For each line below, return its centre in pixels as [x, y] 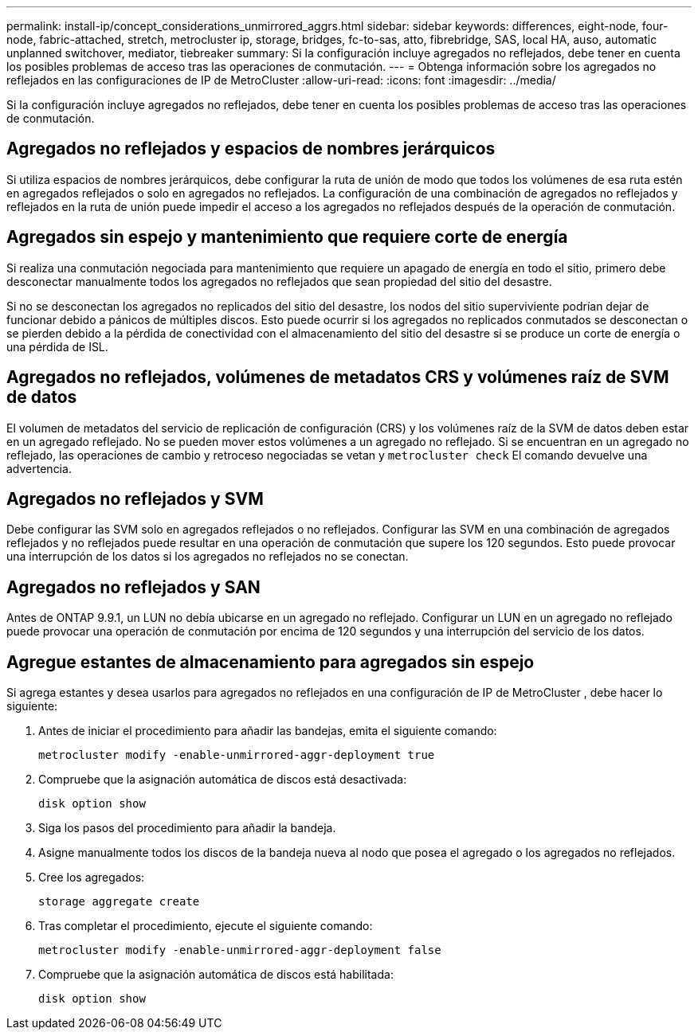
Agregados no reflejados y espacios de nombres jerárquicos [251, 149]
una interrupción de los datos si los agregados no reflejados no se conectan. [208, 557]
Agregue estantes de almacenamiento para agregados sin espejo [271, 662]
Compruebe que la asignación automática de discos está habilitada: [216, 975]
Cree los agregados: [92, 878]
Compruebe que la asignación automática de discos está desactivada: [223, 780]
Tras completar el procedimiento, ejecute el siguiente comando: [206, 926]
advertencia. [39, 468]
